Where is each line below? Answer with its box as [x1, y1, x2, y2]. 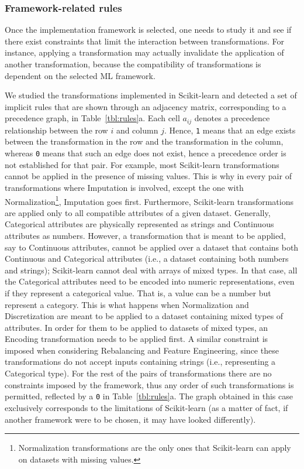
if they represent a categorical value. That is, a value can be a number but [5, 286, 271, 299]
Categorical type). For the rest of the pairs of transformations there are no [5, 367, 272, 379]
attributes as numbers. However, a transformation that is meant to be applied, [5, 229, 286, 241]
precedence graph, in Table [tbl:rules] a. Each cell [5, 112, 180, 124]
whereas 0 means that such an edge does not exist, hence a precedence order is [5, 147, 286, 159]
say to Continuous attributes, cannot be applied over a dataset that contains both [5, 241, 299, 253]
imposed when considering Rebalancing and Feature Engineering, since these [5, 344, 279, 356]
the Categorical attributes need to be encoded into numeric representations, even [5, 275, 295, 287]
